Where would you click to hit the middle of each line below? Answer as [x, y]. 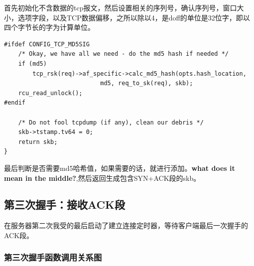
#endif [15, 103]
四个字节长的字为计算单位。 [49, 27]
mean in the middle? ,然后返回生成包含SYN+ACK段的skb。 [102, 178]
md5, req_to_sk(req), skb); [147, 83]
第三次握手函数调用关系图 [53, 257]
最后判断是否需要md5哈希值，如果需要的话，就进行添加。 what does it [120, 168]
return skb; [38, 142]
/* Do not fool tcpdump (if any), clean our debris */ [111, 122]
